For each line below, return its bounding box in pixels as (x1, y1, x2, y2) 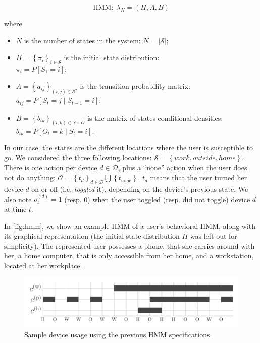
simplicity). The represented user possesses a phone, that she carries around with (4, 240, 255, 251)
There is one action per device (4, 162, 97, 173)
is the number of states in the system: (24, 35, 141, 45)
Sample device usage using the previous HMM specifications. (24, 329, 212, 339)
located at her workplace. (4, 260, 82, 270)
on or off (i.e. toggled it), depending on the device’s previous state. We (31, 183, 248, 194)
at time (4, 203, 27, 214)
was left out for (190, 231, 237, 241)
